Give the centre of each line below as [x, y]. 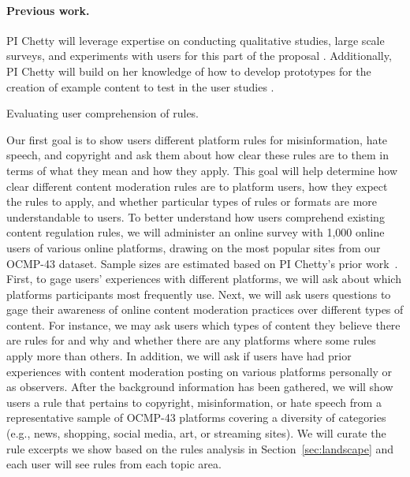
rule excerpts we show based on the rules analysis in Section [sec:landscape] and [200, 448]
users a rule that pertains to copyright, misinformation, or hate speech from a [194, 402]
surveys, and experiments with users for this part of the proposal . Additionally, [199, 56]
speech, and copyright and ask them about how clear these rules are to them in [198, 155]
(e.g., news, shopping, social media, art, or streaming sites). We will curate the [196, 433]
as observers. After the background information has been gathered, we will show [200, 387]
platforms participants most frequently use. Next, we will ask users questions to [199, 294]
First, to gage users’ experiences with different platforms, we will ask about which [204, 279]
